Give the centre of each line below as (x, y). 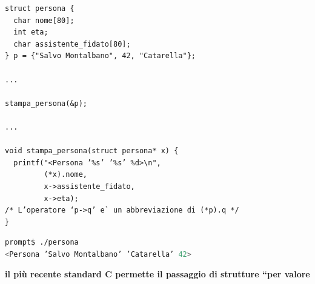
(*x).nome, (66, 175)
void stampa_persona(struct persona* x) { (92, 151)
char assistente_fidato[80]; (72, 44)
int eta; (31, 32)
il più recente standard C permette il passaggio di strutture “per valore (157, 274)
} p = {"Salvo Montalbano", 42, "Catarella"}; (100, 56)
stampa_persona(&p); (46, 103)
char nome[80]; (44, 20)
